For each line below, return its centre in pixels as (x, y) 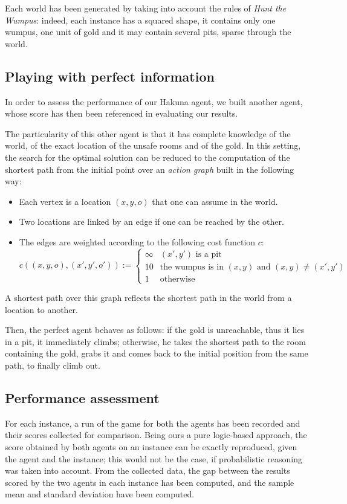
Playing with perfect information (110, 76)
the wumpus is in (192, 267)
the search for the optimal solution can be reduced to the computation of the (148, 157)
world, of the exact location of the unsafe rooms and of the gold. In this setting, (153, 145)
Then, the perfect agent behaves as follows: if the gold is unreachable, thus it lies (155, 330)
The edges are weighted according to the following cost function (137, 241)
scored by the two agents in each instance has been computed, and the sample (150, 482)
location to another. (42, 309)
